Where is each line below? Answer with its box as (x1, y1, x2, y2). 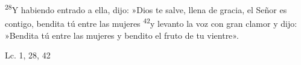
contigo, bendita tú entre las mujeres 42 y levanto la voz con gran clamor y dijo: (5, 16, 297, 29)
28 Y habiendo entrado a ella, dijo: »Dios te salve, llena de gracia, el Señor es (5, 2, 287, 16)
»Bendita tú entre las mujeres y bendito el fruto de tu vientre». (5, 29, 239, 41)
